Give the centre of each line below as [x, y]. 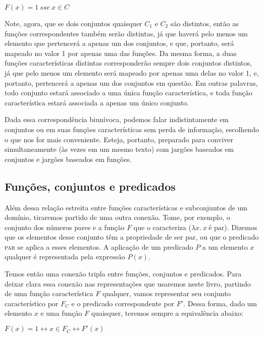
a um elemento [225, 246]
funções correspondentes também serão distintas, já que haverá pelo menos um [126, 33]
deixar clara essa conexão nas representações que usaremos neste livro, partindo [128, 283]
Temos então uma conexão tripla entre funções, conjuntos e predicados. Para [123, 274]
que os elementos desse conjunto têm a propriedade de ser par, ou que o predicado [132, 237]
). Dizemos [241, 227]
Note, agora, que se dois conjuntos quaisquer [73, 23]
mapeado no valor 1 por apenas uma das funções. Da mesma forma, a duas [121, 53]
